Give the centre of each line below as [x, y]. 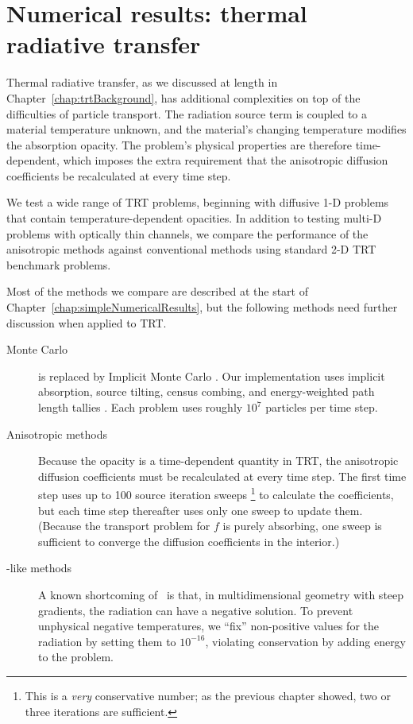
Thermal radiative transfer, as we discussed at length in [142, 82]
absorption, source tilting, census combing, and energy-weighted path [206, 391]
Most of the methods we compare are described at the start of [157, 291]
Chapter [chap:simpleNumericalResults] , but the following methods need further [202, 307]
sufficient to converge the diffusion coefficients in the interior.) [189, 541]
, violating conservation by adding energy [306, 641]
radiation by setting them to [107, 641]
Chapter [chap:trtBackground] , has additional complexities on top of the [183, 97]
